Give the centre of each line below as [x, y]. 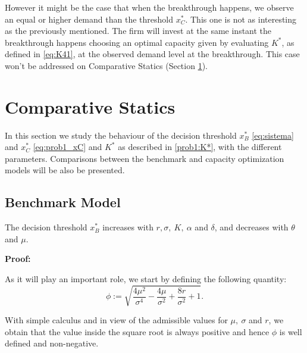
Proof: [18, 259]
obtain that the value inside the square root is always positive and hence [137, 331]
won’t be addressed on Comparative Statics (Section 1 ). [106, 65]
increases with [128, 227]
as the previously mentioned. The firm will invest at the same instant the [138, 31]
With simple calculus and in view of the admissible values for [116, 320]
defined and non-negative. [52, 343]
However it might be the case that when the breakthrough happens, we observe [149, 7]
